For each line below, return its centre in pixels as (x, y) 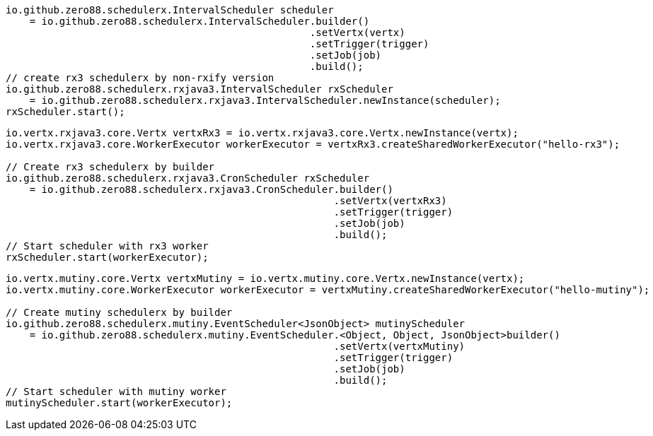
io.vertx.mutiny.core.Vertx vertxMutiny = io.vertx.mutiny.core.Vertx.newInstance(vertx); (265, 278)
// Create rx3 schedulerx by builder (110, 167)
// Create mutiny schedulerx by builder (119, 312)
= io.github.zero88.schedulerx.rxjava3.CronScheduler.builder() (211, 189)
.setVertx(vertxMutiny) (399, 346)
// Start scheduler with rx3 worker (107, 246)
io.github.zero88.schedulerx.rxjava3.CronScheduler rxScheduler (188, 178)
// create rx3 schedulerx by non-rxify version (140, 78)
